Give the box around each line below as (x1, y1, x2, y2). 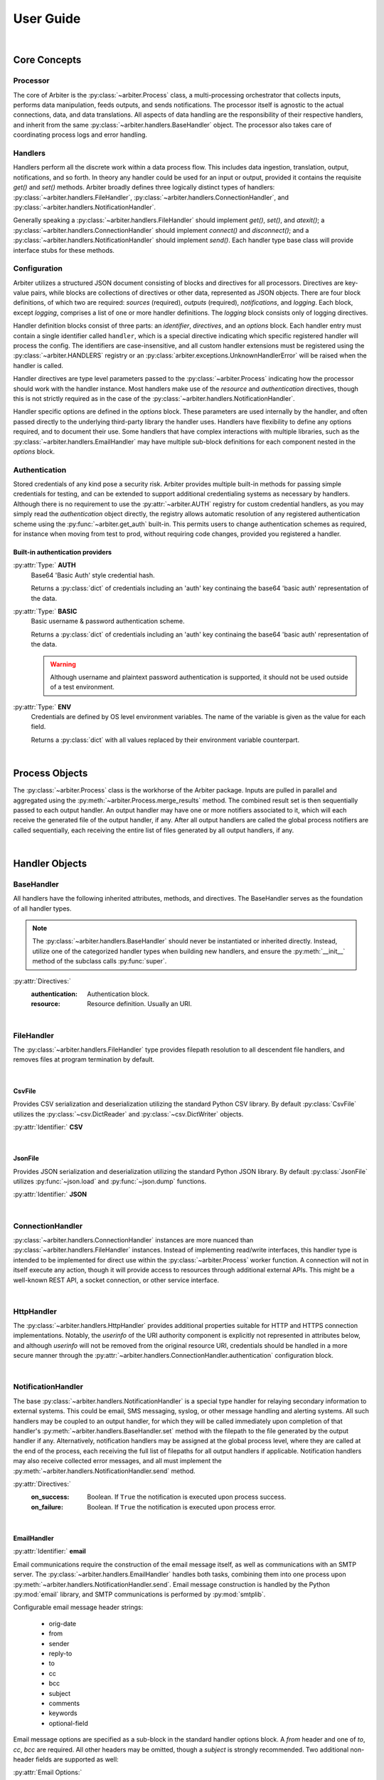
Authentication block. (87, 990, 149, 998)
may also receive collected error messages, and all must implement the (13, 1457, 222, 1465)
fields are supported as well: (36, 1755, 119, 1764)
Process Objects (13, 768, 88, 780)
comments (48, 1699, 80, 1707)
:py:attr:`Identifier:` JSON (13, 1190, 87, 1199)
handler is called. (13, 361, 64, 370)
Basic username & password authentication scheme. (31, 617, 185, 626)
